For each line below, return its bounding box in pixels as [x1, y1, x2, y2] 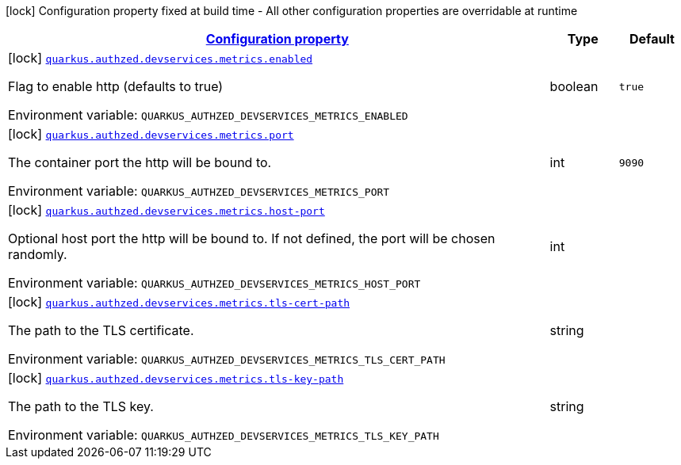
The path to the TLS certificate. [8, 322, 194, 338]
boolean [549, 78, 599, 94]
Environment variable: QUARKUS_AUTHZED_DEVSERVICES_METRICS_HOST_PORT [8, 275, 421, 291]
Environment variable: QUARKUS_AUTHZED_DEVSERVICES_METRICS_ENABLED [8, 107, 408, 123]
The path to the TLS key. [8, 398, 154, 414]
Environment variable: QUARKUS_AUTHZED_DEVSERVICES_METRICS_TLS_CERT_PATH [8, 351, 446, 367]
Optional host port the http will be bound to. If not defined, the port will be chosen [8, 231, 495, 246]
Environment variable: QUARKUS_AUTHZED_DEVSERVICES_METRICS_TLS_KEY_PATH [8, 427, 439, 443]
